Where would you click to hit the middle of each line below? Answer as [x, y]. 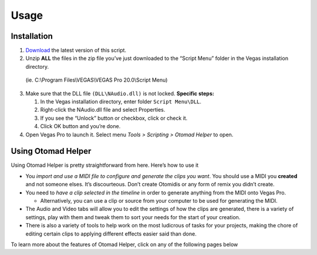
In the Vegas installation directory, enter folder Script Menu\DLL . [121, 102]
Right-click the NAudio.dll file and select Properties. [103, 110]
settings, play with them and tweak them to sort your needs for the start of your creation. [133, 217]
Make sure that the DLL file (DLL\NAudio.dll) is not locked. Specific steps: [120, 93]
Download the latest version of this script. [76, 51]
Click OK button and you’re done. [80, 126]
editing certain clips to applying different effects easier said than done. [111, 234]
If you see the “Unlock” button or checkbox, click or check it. [114, 118]
